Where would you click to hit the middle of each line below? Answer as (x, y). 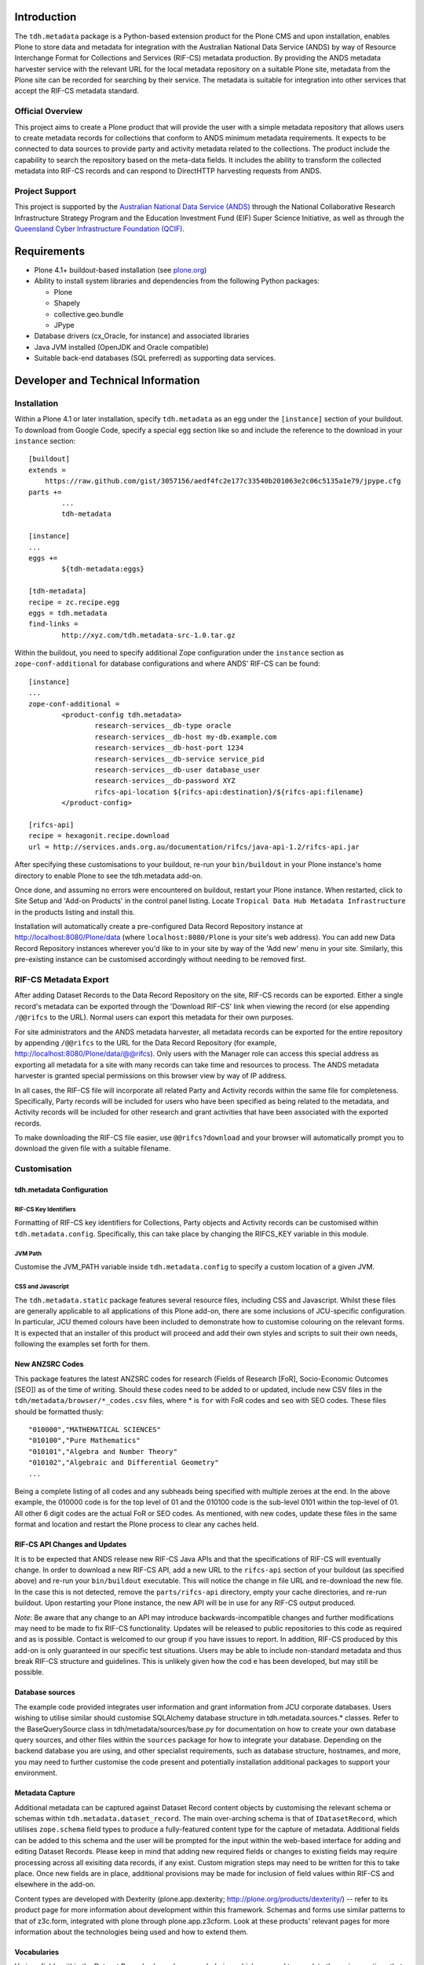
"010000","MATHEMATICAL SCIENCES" (95, 1430)
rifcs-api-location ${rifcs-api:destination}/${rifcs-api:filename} (229, 792)
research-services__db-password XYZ (165, 781)
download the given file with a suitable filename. (93, 1148)
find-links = (53, 624)
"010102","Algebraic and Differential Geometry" (124, 1463)
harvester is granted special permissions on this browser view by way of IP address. (151, 1076)
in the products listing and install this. (75, 912)
